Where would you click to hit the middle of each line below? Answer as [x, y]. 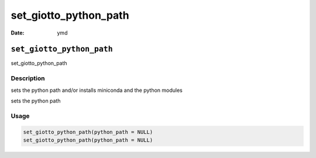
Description [28, 78]
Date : [18, 33]
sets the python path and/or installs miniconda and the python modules [97, 90]
